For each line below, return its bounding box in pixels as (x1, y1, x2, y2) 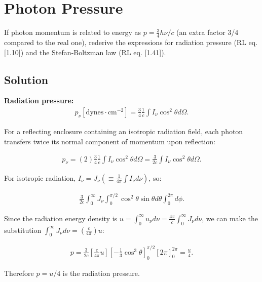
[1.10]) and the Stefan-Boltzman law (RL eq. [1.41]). (4, 47, 166, 57)
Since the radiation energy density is (4, 213, 118, 223)
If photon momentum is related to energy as (4, 27, 141, 37)
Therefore (4, 267, 34, 278)
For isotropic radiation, (4, 172, 76, 183)
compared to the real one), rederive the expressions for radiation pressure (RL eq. (4, 36, 258, 47)
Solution (4, 71, 49, 87)
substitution (4, 224, 42, 235)
